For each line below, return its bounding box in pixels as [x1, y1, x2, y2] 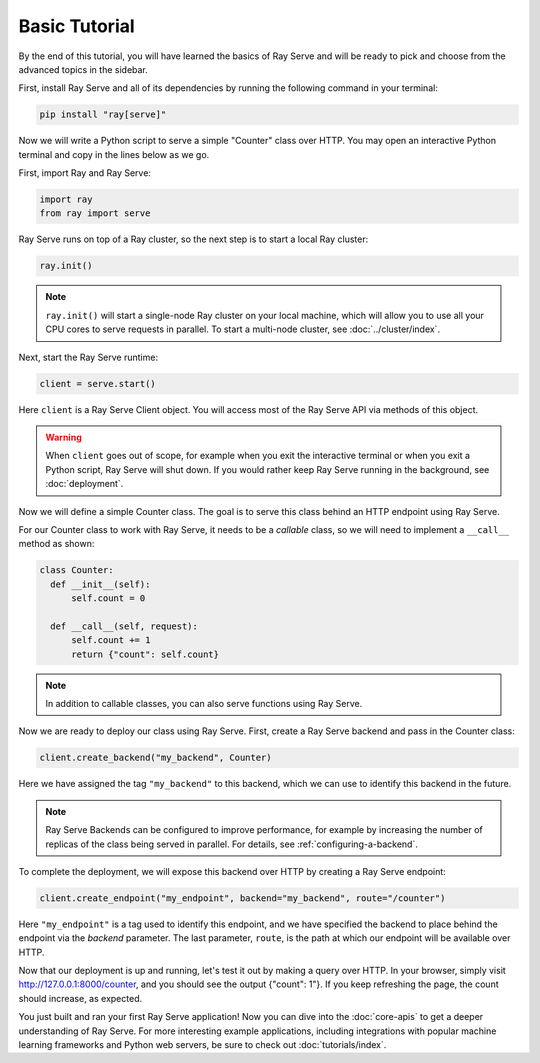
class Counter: [39, 565, 114, 576]
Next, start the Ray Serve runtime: [18, 351, 159, 363]
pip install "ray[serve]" [39, 109, 167, 120]
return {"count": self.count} [71, 648, 220, 660]
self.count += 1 [71, 635, 151, 646]
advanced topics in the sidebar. [18, 63, 149, 75]
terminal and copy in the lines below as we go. [18, 148, 210, 160]
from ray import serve [39, 208, 151, 219]
